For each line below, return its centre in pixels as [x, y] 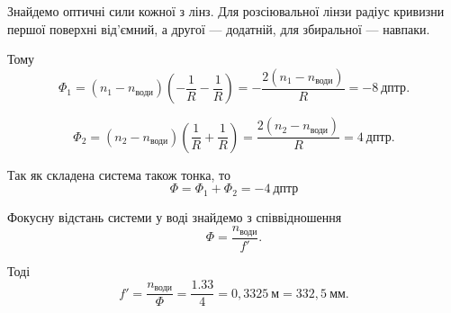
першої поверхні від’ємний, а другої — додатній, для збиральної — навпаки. [219, 28]
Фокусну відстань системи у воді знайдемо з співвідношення [175, 216]
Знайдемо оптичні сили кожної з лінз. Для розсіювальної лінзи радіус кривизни [226, 11]
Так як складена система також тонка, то [119, 174]
